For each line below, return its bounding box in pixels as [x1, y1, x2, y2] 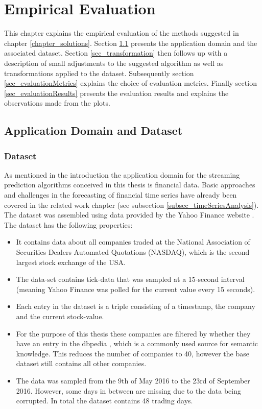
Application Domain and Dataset [4, 123, 183, 138]
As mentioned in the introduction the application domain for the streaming [4, 169, 240, 180]
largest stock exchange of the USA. [16, 256, 126, 267]
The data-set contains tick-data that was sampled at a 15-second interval [16, 274, 245, 284]
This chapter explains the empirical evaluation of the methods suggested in [4, 28, 239, 38]
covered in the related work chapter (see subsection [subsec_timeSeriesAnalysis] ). [4, 199, 259, 210]
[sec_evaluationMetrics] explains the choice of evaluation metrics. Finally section [4, 78, 257, 88]
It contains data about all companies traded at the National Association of [16, 236, 250, 247]
